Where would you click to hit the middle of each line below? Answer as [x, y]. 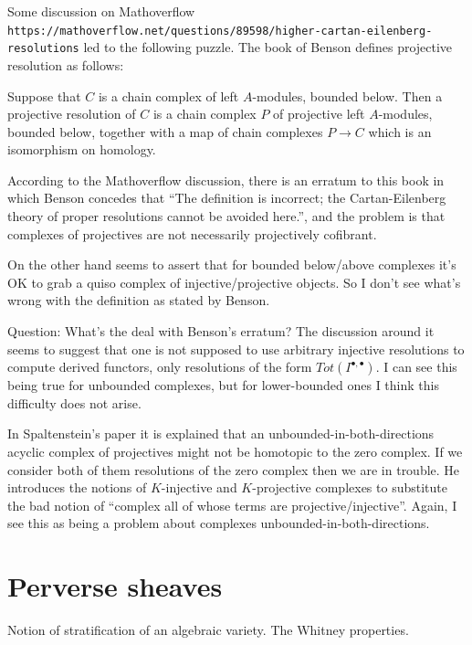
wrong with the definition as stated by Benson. [139, 300]
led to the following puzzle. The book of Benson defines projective [268, 47]
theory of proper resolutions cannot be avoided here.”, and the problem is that [226, 216]
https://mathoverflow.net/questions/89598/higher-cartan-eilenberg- [220, 31]
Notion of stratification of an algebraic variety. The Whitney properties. [208, 630]
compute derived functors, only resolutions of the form [160, 367]
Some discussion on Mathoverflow [101, 11]
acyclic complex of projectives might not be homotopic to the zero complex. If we [235, 451]
